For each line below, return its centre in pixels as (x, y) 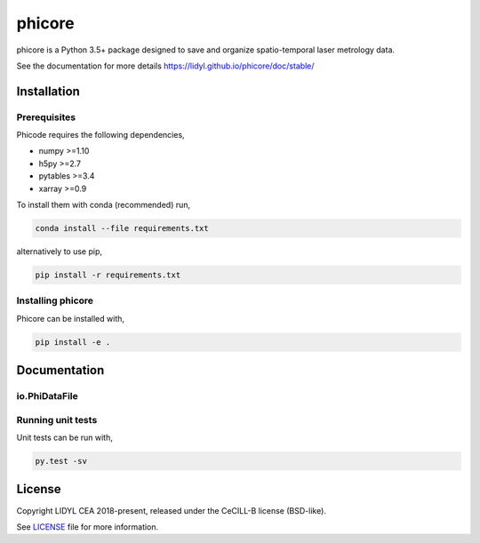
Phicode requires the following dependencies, (101, 135)
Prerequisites (46, 117)
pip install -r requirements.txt (108, 275)
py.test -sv (61, 461)
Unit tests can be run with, (64, 438)
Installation (48, 91)
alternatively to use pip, (59, 252)
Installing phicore (55, 300)
